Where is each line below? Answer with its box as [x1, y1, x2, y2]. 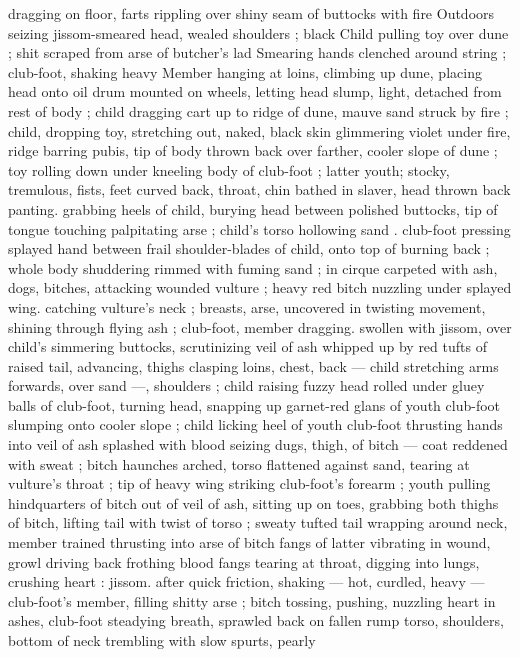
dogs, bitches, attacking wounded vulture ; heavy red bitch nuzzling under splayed [8, 277, 512, 298]
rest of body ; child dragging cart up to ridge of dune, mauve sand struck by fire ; [8, 100, 509, 121]
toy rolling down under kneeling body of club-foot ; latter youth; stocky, [8, 159, 450, 180]
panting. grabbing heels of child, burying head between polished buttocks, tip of [8, 198, 498, 219]
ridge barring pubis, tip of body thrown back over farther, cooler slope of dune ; [8, 140, 498, 161]
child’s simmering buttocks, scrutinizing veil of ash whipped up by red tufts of [8, 336, 487, 357]
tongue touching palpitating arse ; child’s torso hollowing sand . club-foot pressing [8, 218, 511, 239]
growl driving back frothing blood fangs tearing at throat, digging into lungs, [8, 551, 480, 572]
